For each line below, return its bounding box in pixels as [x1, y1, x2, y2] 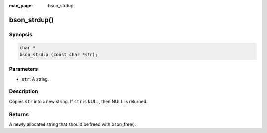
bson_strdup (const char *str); [19, 52, 98, 57]
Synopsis [9, 31, 32, 38]
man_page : [9, 3, 33, 8]
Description [9, 88, 38, 95]
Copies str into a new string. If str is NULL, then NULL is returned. [9, 98, 148, 104]
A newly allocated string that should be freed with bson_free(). [9, 121, 136, 127]
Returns [9, 111, 29, 118]
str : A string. [21, 76, 49, 82]
